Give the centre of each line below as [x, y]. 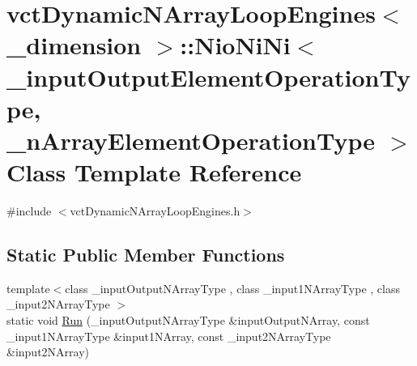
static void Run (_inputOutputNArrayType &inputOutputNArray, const [188, 320]
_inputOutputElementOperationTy [208, 77]
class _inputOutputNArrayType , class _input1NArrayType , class [232, 288]
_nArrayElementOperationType [191, 140]
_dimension [74, 45]
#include [29, 211]
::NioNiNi [235, 45]
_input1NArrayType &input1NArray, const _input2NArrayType [169, 336]
